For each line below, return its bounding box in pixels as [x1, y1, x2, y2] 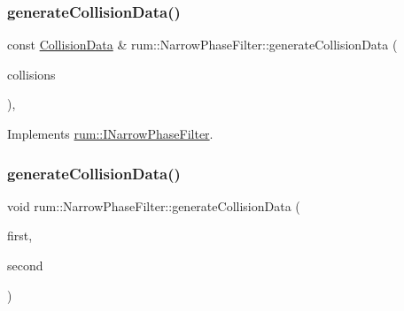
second [7, 256, 43, 274]
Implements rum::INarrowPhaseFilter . [7, 125, 214, 142]
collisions [7, 64, 56, 83]
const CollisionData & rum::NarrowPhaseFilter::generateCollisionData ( [7, 35, 398, 54]
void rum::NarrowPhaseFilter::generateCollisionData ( [7, 196, 300, 215]
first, [7, 226, 33, 245]
